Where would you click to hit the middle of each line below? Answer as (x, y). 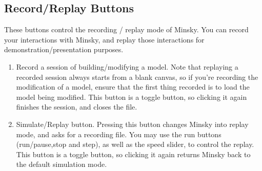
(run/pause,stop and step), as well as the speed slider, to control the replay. (135, 144)
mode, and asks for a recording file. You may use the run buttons (119, 134)
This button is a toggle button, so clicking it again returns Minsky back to (133, 154)
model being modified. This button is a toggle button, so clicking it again (132, 97)
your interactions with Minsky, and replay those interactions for (104, 39)
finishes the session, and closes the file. (77, 107)
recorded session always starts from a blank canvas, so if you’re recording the (137, 77)
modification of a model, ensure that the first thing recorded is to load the (133, 87)
